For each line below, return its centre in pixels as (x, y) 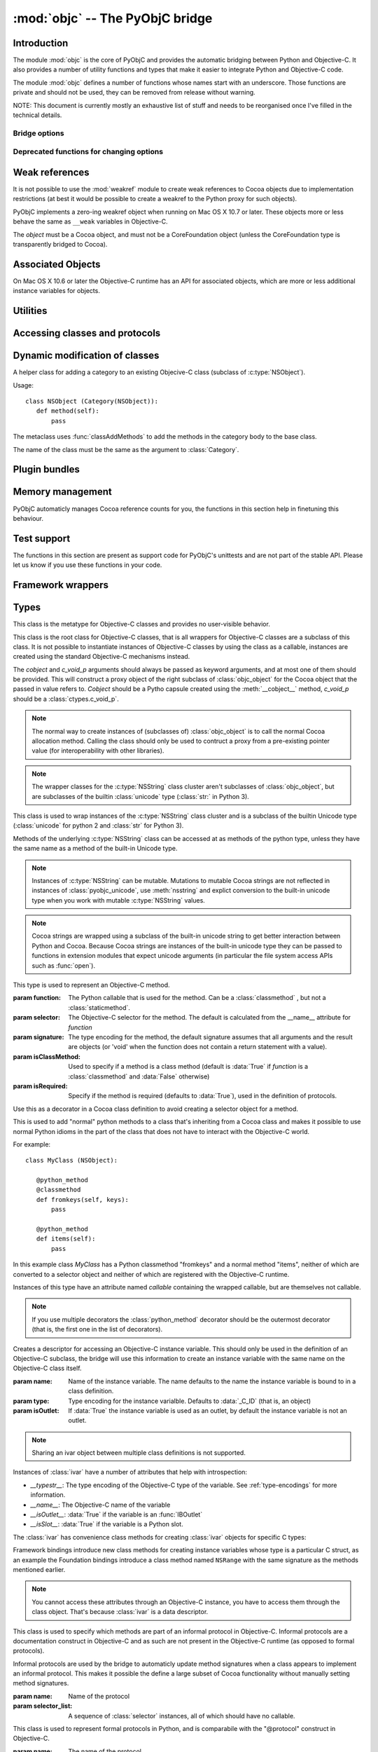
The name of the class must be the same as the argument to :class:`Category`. (126, 449)
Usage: (23, 385)
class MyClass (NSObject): (72, 1161)
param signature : (38, 1037)
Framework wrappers (61, 585)
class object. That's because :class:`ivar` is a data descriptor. (120, 1612)
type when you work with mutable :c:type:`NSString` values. (119, 900)
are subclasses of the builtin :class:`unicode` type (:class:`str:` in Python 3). (141, 796)
